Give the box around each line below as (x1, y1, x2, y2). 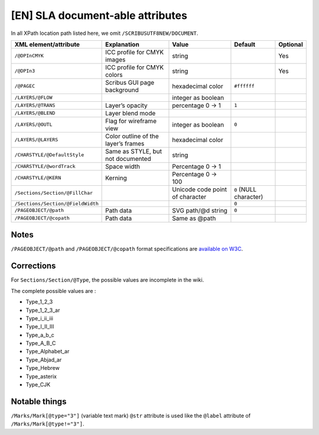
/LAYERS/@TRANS (14, 102, 56, 109)
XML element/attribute (14, 40, 80, 49)
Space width (105, 162, 141, 170)
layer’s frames (105, 139, 145, 147)
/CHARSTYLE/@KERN (14, 175, 61, 181)
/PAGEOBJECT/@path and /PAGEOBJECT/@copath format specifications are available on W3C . (11, 246, 243, 253)
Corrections (11, 261, 56, 271)
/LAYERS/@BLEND (14, 110, 56, 117)
